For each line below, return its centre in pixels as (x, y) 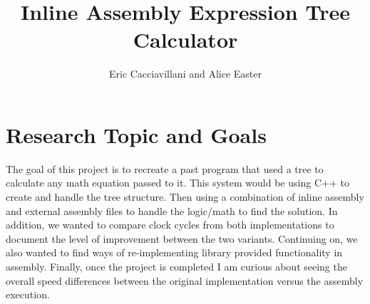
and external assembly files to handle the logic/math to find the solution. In (172, 210)
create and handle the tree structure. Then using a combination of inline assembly (185, 197)
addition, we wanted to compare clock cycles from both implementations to (170, 225)
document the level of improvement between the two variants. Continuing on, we (182, 238)
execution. (28, 294)
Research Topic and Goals (136, 134)
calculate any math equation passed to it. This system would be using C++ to (178, 183)
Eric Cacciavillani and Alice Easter (185, 74)
